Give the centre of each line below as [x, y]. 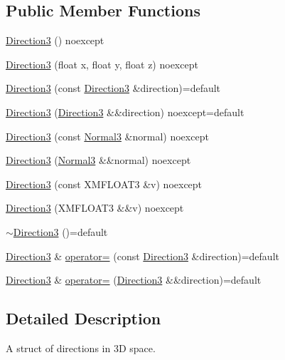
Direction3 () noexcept [55, 40]
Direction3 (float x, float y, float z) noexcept [102, 64]
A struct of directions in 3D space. [81, 348]
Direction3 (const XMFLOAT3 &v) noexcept [104, 184]
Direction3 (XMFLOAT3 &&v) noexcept [95, 208]
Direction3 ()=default [60, 231]
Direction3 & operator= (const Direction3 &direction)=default [142, 256]
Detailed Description [84, 318]
